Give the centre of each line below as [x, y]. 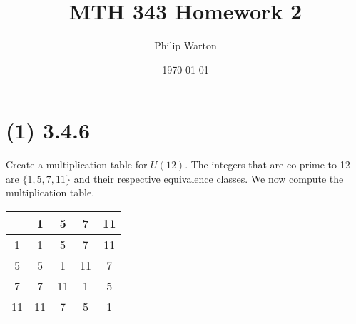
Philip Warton [185, 45]
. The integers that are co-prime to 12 [268, 164]
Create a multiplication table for [77, 164]
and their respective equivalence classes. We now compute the [209, 178]
